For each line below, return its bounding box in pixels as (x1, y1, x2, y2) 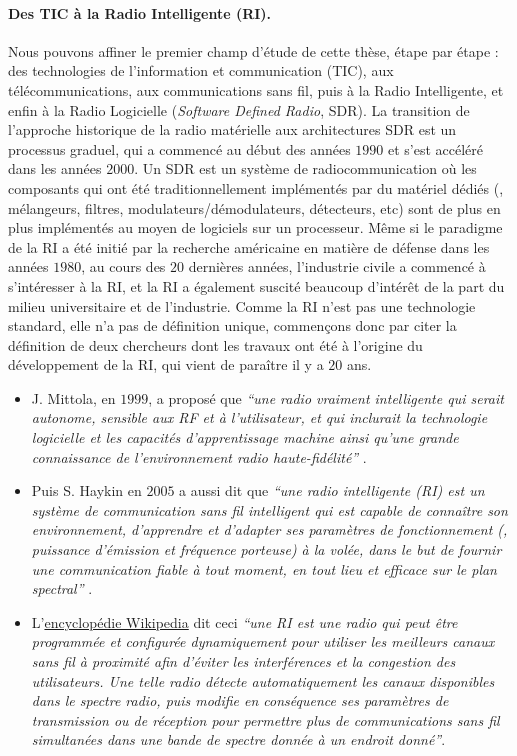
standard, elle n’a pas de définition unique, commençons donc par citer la (8, 315, 457, 336)
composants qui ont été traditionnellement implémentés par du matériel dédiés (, (8, 177, 504, 198)
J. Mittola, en (31, 387, 116, 408)
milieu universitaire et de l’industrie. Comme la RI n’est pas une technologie (8, 295, 476, 316)
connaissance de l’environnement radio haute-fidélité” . (31, 446, 367, 467)
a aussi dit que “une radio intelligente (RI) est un (179, 480, 485, 501)
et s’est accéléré (387, 138, 484, 159)
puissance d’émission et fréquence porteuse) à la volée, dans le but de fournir (31, 539, 502, 560)
